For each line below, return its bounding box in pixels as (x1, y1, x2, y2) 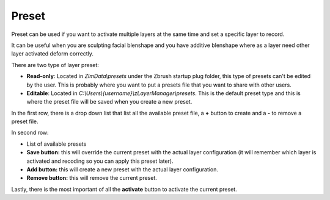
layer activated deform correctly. (11, 50, 94, 57)
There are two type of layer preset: (11, 61, 99, 68)
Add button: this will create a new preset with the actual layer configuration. (26, 166, 219, 173)
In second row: (11, 129, 49, 137)
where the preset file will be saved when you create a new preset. (26, 98, 193, 105)
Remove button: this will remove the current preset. (26, 174, 157, 182)
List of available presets (26, 140, 87, 148)
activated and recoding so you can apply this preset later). (26, 157, 174, 165)
